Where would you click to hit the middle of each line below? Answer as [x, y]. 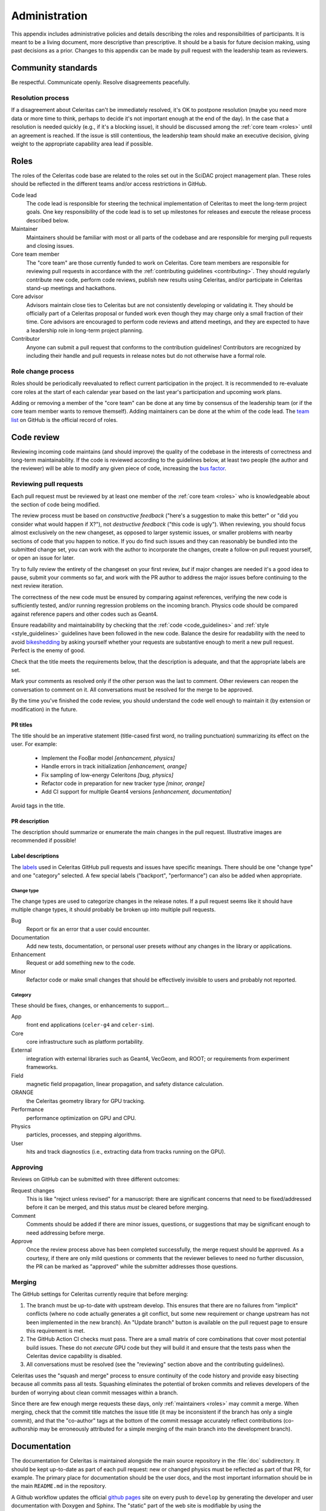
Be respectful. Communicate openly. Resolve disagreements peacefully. [101, 82]
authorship [25, 1429]
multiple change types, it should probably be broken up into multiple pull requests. [113, 910]
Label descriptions [35, 856]
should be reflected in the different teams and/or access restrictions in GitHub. [109, 184]
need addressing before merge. [66, 1232]
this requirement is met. [56, 1330]
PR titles [22, 725]
